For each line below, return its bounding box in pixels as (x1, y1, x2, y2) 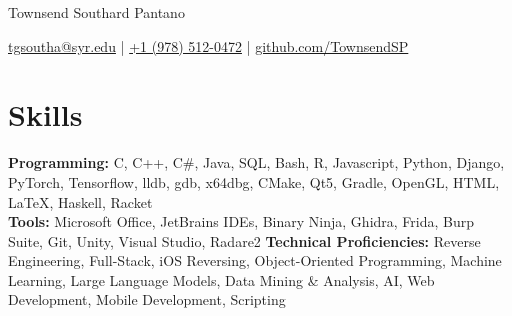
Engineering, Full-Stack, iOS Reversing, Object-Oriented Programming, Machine (8, 250, 502, 271)
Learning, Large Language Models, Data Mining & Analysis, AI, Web (8, 269, 435, 290)
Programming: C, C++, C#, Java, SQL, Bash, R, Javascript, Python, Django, (8, 152, 505, 173)
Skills (8, 94, 83, 135)
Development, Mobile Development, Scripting (8, 289, 286, 310)
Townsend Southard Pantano (8, 2, 185, 22)
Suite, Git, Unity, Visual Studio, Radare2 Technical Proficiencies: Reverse (8, 230, 481, 251)
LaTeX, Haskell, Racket (8, 191, 153, 212)
